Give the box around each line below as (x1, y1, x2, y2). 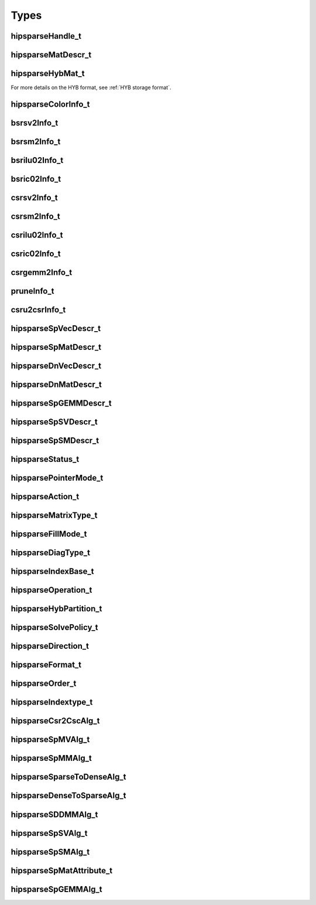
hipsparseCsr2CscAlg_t (11, 716, 100, 726)
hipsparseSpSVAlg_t (11, 828, 88, 838)
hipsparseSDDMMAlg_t (11, 809, 98, 819)
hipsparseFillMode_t (11, 529, 87, 539)
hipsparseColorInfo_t (11, 99, 90, 109)
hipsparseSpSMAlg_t (11, 847, 90, 857)
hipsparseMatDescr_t (11, 50, 92, 60)
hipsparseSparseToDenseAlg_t (11, 772, 126, 782)
